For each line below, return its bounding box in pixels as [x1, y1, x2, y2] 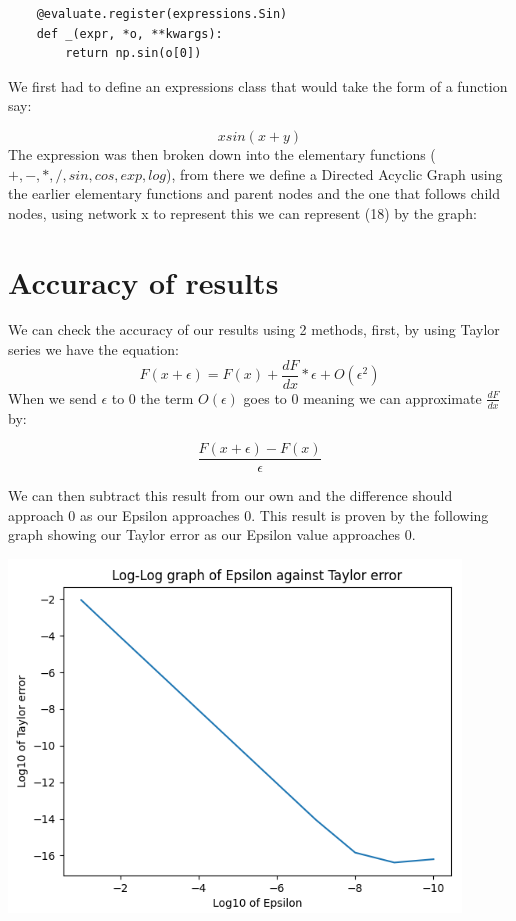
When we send [8, 387, 97, 408]
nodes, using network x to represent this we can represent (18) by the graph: [8, 202, 477, 223]
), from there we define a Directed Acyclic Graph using [165, 163, 503, 184]
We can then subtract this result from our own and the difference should [8, 485, 453, 506]
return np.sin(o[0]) [65, 46, 202, 61]
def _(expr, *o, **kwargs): [36, 26, 223, 41]
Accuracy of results [8, 261, 279, 302]
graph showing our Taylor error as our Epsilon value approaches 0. [8, 524, 416, 545]
